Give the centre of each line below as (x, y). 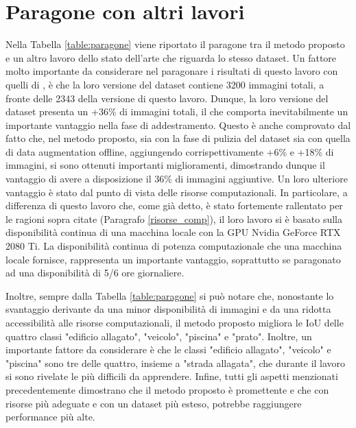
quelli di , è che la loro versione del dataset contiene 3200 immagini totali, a (165, 84)
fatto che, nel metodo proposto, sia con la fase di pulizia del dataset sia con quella (178, 138)
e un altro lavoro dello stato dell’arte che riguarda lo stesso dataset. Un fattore (171, 57)
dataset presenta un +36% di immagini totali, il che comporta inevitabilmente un (177, 111)
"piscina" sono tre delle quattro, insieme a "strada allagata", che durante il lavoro (176, 362)
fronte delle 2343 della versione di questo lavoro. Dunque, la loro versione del (167, 98)
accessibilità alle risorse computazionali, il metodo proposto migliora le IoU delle (175, 322)
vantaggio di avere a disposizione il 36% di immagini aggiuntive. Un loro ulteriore (177, 179)
